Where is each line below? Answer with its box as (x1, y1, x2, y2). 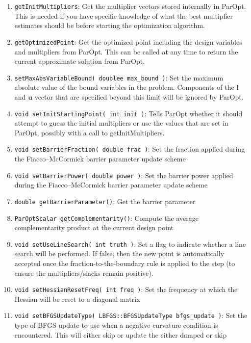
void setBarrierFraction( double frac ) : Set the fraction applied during (14, 144, 245, 154)
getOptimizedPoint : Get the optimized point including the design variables (14, 36, 242, 47)
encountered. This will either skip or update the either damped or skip (14, 329, 227, 340)
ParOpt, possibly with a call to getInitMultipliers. (14, 127, 165, 137)
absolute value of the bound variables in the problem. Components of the (14, 82, 234, 92)
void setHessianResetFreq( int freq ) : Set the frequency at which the (14, 284, 238, 294)
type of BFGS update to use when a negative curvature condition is (14, 320, 218, 330)
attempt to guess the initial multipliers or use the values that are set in (14, 118, 228, 128)
